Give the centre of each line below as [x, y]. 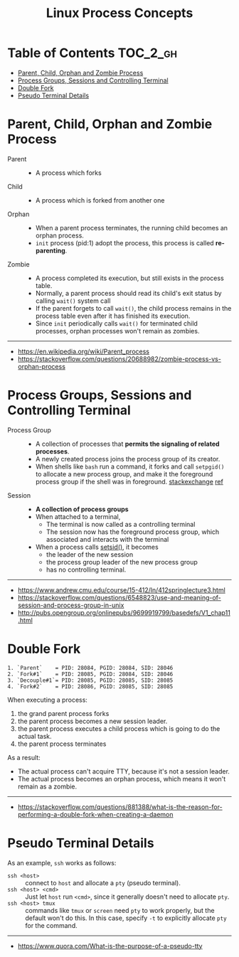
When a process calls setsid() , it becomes [97, 547]
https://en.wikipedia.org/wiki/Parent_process [83, 351]
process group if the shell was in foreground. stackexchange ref [129, 481]
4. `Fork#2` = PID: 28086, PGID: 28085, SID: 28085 [90, 686]
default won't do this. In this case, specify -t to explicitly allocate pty [126, 918]
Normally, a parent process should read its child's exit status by [128, 293]
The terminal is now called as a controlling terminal [121, 524]
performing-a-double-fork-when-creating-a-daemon [95, 814]
